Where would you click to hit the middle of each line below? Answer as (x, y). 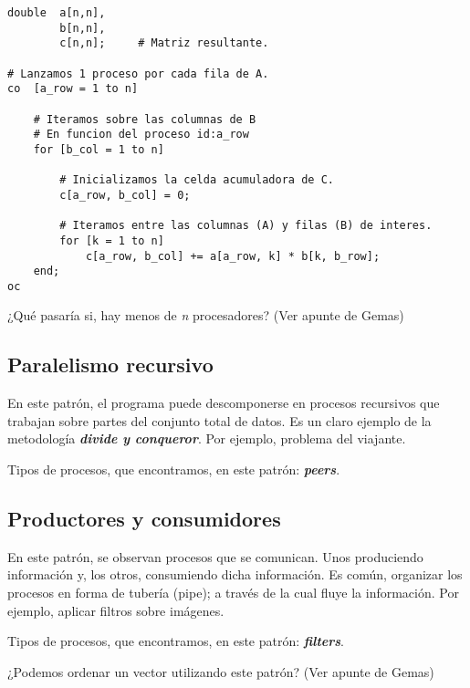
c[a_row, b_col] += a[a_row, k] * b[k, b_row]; (233, 256)
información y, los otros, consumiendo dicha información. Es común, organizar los (235, 574)
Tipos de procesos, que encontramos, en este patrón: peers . (174, 469)
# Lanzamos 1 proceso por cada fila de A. (138, 73)
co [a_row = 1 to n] (73, 89)
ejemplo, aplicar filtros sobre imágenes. (116, 610)
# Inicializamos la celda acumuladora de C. (197, 180)
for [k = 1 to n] (112, 240)
